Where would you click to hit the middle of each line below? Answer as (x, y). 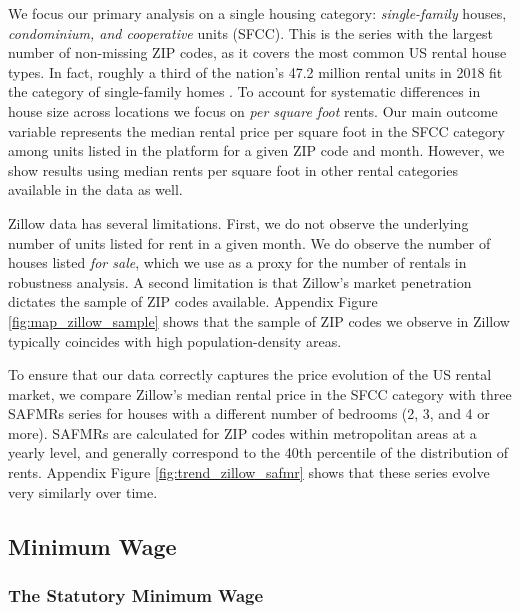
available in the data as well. (95, 189)
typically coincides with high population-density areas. (175, 340)
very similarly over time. (83, 491)
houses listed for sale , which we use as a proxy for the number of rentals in (237, 262)
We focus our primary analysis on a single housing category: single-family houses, (257, 13)
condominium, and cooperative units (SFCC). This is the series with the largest (250, 32)
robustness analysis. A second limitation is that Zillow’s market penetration (240, 281)
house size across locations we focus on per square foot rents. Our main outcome (253, 110)
